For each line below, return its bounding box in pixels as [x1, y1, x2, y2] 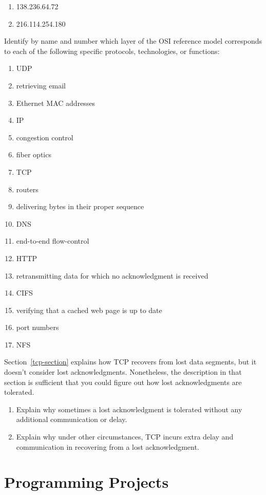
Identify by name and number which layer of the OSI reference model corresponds [4, 35, 262, 46]
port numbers [16, 322, 59, 333]
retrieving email [16, 80, 66, 90]
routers [16, 184, 39, 194]
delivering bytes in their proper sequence [16, 201, 144, 212]
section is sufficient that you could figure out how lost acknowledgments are [4, 376, 242, 387]
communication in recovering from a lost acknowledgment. [16, 441, 199, 452]
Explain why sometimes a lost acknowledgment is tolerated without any [16, 404, 242, 414]
